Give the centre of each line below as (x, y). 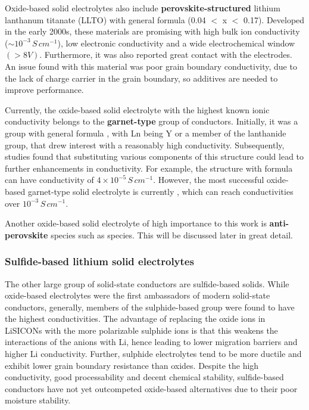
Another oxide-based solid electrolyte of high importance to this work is (136, 223)
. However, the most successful (209, 180)
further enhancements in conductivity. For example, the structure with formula (149, 168)
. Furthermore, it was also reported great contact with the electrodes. (166, 55)
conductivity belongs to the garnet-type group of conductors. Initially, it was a (152, 121)
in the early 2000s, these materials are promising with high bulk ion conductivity (152, 31)
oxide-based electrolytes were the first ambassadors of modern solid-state (138, 295)
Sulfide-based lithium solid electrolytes (99, 261)
